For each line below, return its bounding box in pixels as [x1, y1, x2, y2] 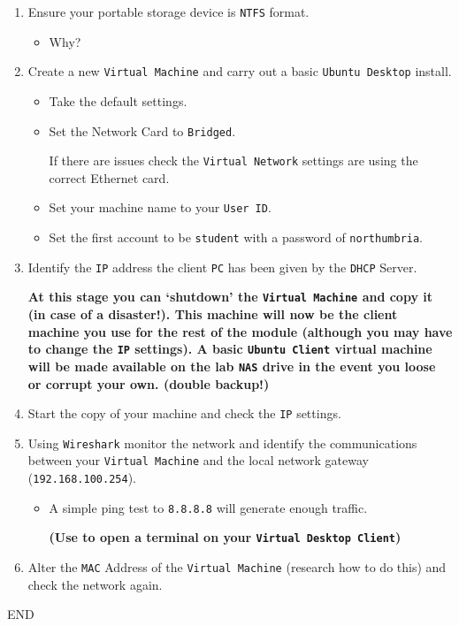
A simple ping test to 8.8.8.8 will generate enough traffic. [49, 498, 368, 516]
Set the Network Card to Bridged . [49, 121, 236, 140]
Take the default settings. [49, 91, 187, 110]
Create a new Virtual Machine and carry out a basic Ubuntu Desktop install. [27, 62, 452, 80]
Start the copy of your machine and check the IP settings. [27, 404, 341, 423]
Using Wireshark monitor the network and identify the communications [27, 433, 417, 452]
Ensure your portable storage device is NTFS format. [27, 3, 310, 20]
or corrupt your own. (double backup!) [27, 374, 270, 393]
